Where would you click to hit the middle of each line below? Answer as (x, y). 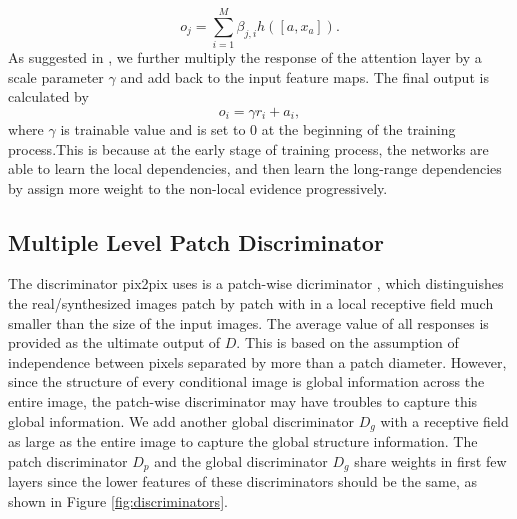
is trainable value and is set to (153, 128)
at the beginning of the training (358, 128)
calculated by (48, 96)
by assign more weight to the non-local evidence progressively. (198, 187)
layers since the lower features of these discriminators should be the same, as (243, 481)
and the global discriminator (241, 460)
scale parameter (56, 76)
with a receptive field (444, 420)
